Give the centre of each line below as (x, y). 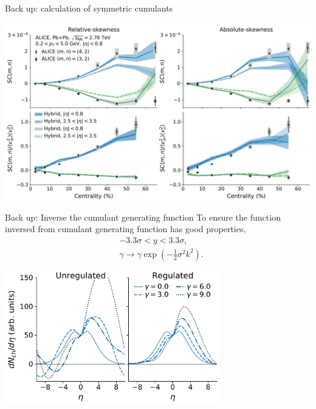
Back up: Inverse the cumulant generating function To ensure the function (143, 217)
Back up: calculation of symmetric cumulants (89, 8)
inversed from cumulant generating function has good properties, (125, 229)
